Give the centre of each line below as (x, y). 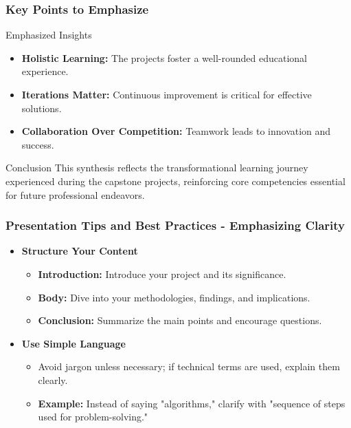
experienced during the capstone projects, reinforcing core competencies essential (175, 181)
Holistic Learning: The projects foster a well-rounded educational (164, 57)
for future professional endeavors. (75, 194)
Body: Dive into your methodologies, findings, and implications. (174, 297)
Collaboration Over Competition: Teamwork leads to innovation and (176, 131)
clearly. (53, 379)
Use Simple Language (73, 343)
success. (38, 144)
